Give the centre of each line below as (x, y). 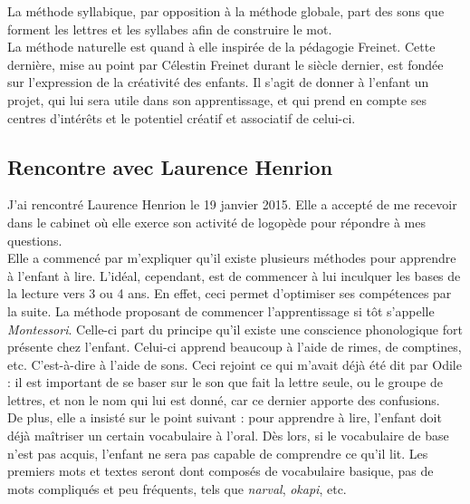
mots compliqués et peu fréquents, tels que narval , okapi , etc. (177, 488)
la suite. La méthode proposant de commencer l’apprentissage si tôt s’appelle (221, 310)
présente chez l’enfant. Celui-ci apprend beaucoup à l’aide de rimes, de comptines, (235, 347)
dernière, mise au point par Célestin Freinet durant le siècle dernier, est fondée (225, 64)
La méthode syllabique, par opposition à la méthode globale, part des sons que (226, 11)
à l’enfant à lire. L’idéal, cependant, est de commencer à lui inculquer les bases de (234, 275)
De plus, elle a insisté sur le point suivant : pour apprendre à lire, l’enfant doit (225, 417)
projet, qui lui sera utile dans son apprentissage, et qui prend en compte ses (217, 99)
